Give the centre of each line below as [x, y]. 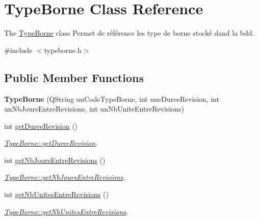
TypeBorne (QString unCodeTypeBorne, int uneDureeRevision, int [112, 99]
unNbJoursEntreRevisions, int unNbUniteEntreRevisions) [94, 109]
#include [18, 50]
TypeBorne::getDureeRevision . [51, 143]
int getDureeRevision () [41, 126]
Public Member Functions [74, 77]
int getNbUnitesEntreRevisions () [56, 194]
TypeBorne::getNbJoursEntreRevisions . [65, 177]
